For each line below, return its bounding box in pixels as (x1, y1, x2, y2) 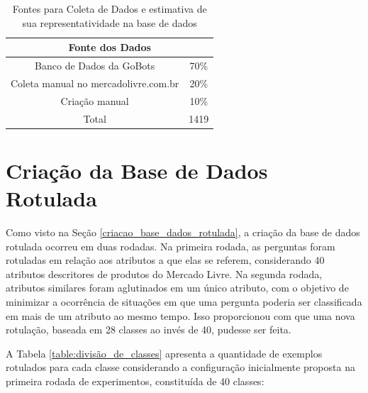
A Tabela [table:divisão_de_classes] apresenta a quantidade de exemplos (6, 345, 323, 360)
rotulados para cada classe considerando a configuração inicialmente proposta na (6, 360, 355, 375)
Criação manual (60, 93, 129, 108)
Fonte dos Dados (68, 40, 151, 55)
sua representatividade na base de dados (22, 15, 197, 30)
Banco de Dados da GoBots (35, 58, 155, 73)
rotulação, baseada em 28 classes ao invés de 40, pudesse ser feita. (6, 322, 291, 337)
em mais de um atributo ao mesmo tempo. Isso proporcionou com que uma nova (6, 308, 355, 323)
